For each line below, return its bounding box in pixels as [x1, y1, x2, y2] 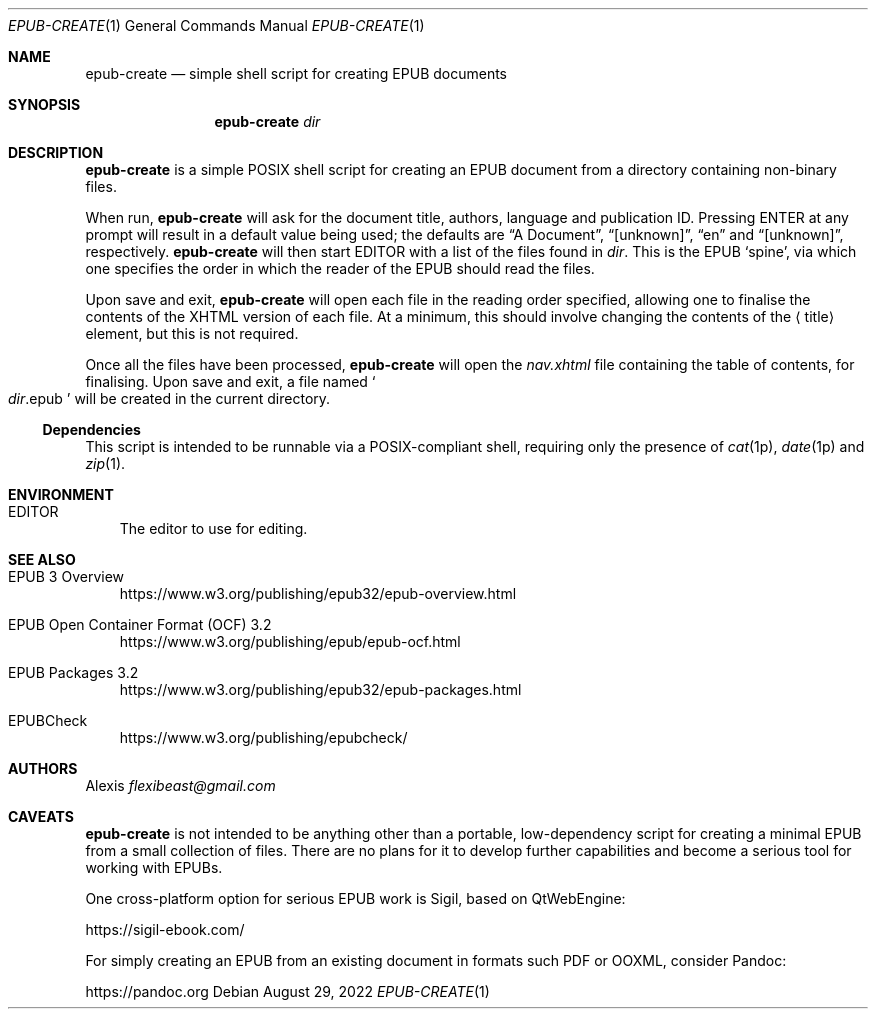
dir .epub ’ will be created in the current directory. [8, 390, 331, 407]
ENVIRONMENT [8, 486, 114, 503]
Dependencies [42, 421, 141, 438]
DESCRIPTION [8, 144, 104, 161]
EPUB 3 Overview [8, 568, 125, 585]
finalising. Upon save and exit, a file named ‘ [85, 373, 376, 390]
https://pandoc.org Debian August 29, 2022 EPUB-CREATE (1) [85, 983, 490, 1000]
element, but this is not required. [85, 325, 299, 342]
